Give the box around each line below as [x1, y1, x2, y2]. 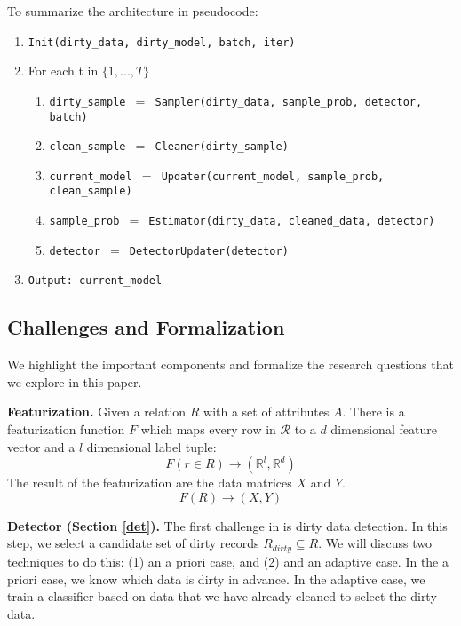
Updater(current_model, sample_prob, [161, 170, 385, 183]
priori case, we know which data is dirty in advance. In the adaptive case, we [7, 569, 425, 588]
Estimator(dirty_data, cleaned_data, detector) [148, 215, 435, 228]
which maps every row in [140, 420, 276, 439]
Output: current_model [28, 274, 163, 288]
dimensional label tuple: [86, 437, 217, 456]
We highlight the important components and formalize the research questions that [7, 355, 454, 374]
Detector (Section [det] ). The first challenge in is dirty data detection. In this [7, 516, 448, 535]
